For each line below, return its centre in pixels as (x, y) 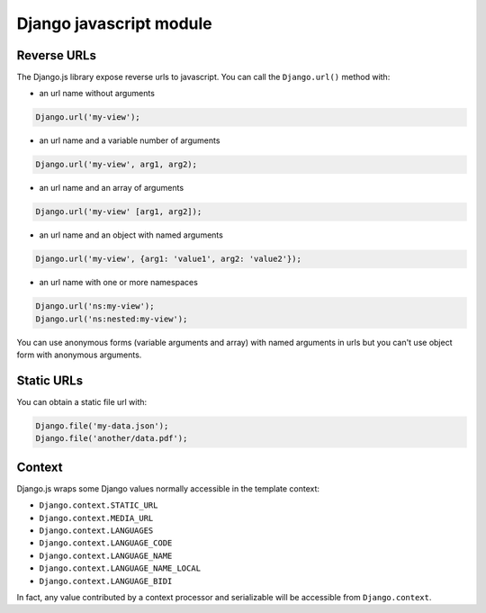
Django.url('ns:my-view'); (95, 306)
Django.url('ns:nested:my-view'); (112, 319)
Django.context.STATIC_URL (99, 505)
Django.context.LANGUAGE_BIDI (106, 581)
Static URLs (50, 380)
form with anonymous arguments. (79, 355)
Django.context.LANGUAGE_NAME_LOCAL (120, 568)
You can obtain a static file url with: (82, 401)
